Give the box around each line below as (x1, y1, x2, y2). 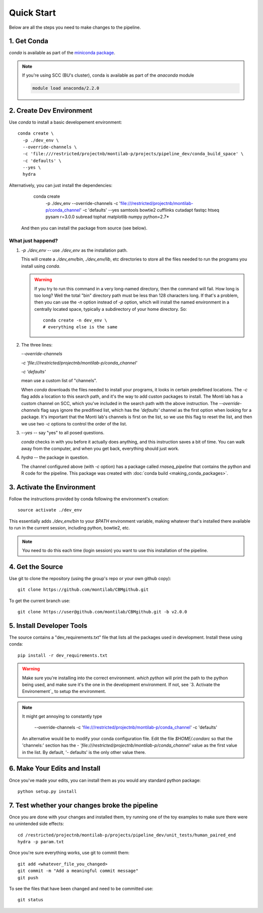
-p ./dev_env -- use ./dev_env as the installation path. (21, 247, 128, 253)
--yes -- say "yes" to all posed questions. (21, 430, 105, 436)
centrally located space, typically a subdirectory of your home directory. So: (34, 306, 187, 312)
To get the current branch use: (9, 598, 71, 604)
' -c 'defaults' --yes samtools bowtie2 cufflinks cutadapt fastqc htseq (80, 207, 219, 213)
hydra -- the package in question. (21, 454, 89, 461)
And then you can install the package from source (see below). (21, 225, 148, 231)
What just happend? (9, 237, 58, 244)
